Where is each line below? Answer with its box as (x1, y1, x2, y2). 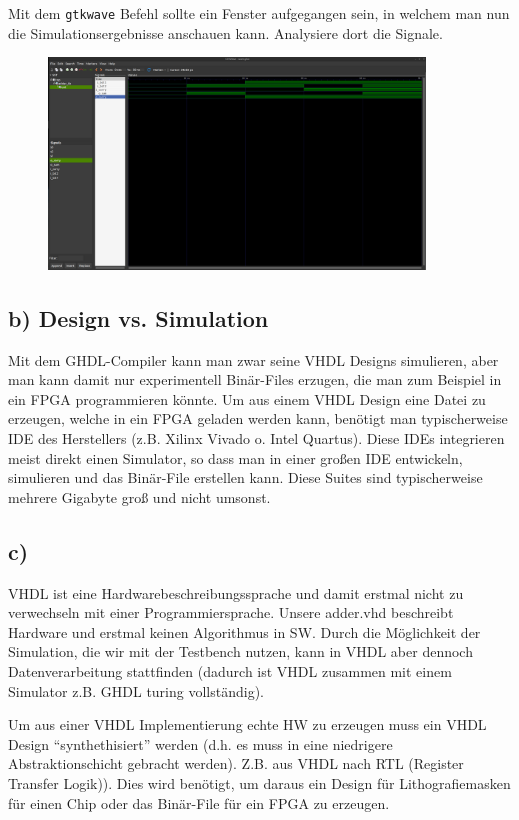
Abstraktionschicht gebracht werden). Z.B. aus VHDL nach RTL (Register (8, 753, 464, 774)
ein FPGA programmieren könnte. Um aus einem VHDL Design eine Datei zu (8, 388, 486, 409)
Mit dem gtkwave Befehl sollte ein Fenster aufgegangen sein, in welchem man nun (8, 3, 510, 23)
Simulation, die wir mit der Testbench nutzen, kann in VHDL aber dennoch (8, 641, 473, 662)
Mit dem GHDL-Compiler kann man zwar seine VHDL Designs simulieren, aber (8, 349, 499, 370)
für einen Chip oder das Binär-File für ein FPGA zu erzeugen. (8, 792, 390, 813)
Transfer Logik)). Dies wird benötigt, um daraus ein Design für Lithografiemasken (8, 772, 511, 793)
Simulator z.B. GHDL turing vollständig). (8, 680, 264, 701)
